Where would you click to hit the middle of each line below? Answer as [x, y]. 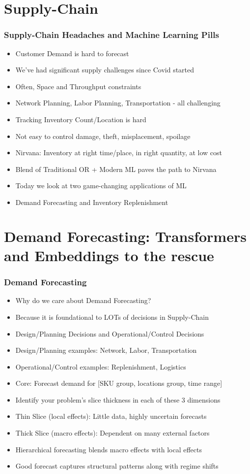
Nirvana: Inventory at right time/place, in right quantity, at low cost [119, 152]
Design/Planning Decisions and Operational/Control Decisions [110, 333]
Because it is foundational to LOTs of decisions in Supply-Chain [112, 317]
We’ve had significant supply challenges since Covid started [105, 70]
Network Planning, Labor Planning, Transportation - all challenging [118, 103]
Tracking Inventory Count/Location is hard [81, 119]
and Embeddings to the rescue [109, 255]
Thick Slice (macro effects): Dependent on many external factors [112, 433]
